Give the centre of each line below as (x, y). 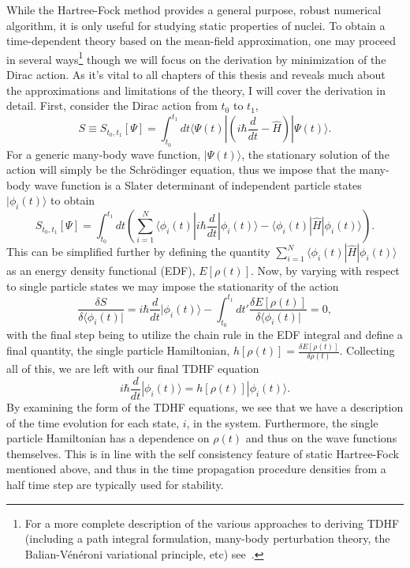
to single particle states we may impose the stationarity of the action (173, 286)
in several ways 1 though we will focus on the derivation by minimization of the (196, 58)
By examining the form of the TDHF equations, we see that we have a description (205, 407)
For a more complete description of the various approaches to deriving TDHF (212, 523)
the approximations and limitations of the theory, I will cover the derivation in (196, 90)
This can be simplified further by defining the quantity (138, 252)
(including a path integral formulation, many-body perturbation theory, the (207, 538)
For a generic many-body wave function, (104, 154)
